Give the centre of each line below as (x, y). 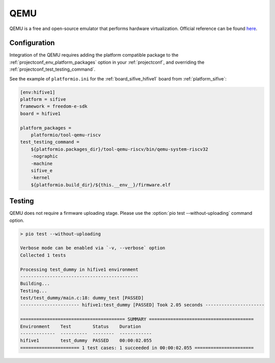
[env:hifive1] (38, 92)
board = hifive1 (40, 114)
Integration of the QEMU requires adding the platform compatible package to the (94, 55)
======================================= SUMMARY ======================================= (137, 319)
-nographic (44, 156)
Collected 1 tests (43, 255)
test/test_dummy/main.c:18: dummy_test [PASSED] (82, 298)
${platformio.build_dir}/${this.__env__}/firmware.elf (101, 185)
